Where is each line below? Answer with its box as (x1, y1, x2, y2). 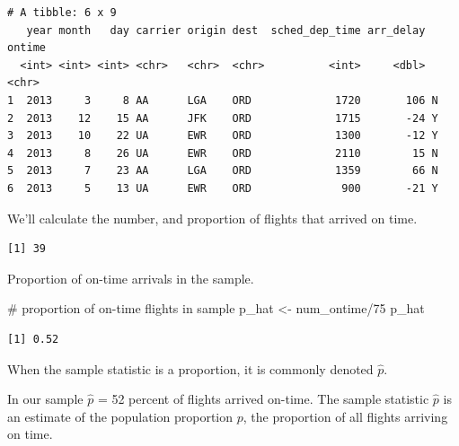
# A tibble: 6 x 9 (7, 6, 117, 19)
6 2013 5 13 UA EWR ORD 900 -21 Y (7, 181, 438, 195)
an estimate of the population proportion (7, 407, 234, 425)
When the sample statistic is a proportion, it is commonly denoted (7, 359, 374, 378)
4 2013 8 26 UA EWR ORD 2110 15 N (7, 146, 438, 160)
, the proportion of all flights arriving (243, 407, 448, 425)
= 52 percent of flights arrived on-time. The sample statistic (97, 389, 429, 408)
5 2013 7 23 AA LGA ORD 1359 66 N (7, 164, 438, 178)
